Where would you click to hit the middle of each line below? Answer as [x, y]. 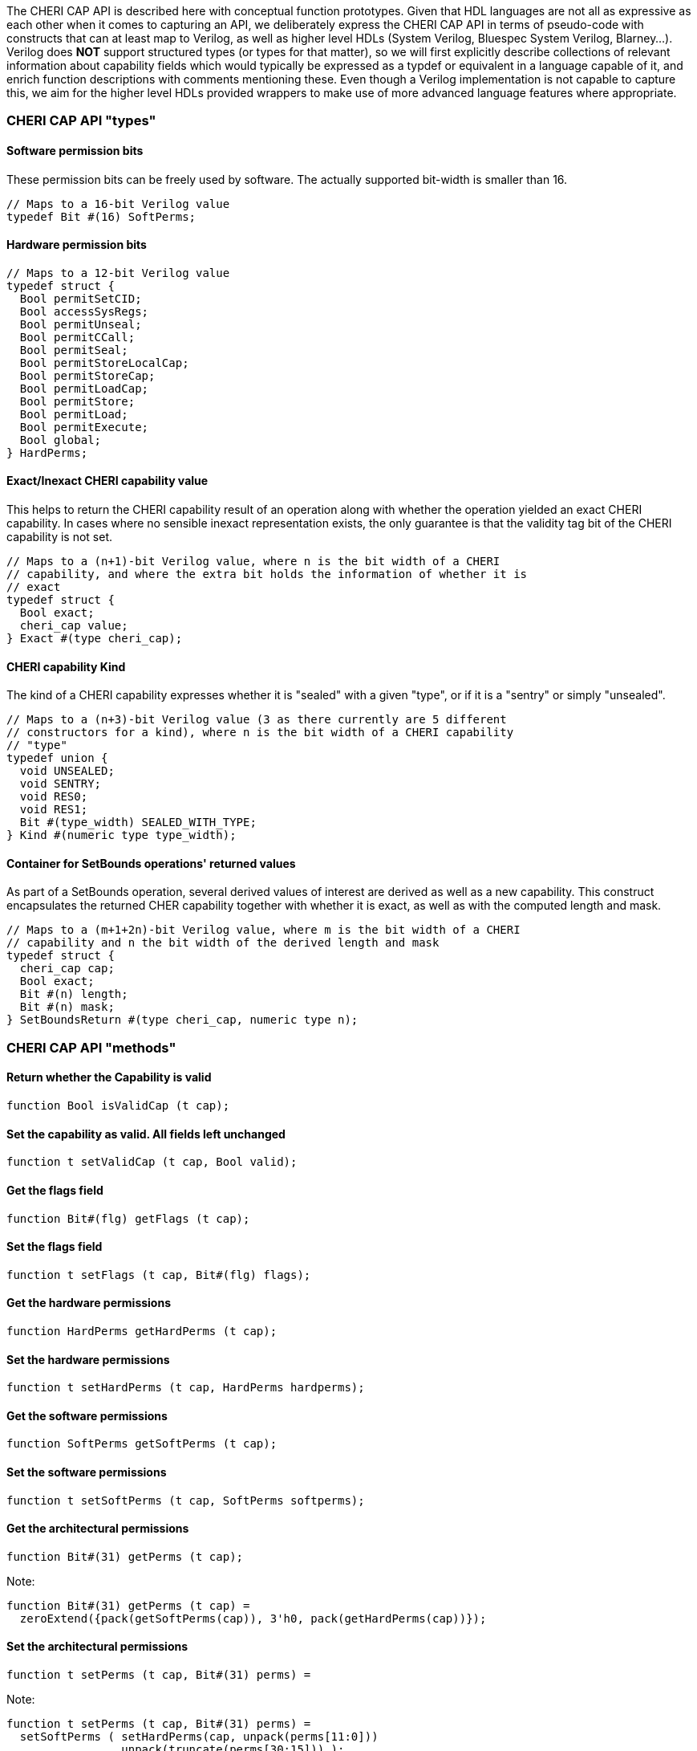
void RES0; [54, 797]
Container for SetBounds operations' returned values [151, 863]
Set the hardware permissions [88, 1359]
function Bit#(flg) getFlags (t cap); [128, 1218]
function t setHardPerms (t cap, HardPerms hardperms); [186, 1388]
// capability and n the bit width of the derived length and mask [223, 943]
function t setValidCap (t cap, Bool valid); [152, 1162]
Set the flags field [55, 1247]
